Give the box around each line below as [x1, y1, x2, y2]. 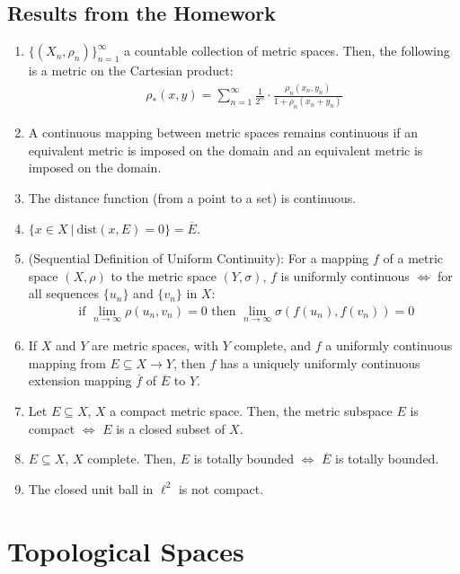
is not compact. [178, 479, 264, 498]
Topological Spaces [7, 532, 244, 569]
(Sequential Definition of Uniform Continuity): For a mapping [28, 249, 369, 268]
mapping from [28, 353, 106, 372]
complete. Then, [87, 449, 176, 468]
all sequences [28, 284, 100, 303]
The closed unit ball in [28, 479, 154, 498]
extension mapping [28, 371, 132, 390]
